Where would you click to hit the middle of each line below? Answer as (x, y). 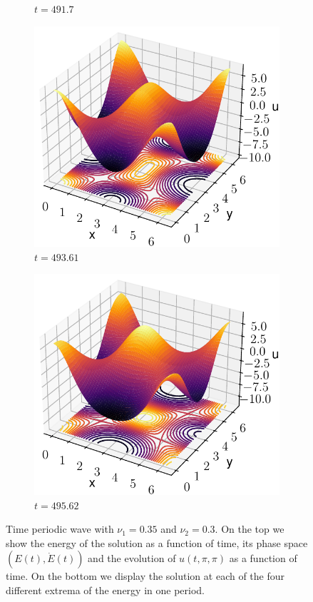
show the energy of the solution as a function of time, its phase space (157, 542)
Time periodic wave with (60, 529)
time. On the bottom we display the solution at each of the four (145, 576)
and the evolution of (132, 558)
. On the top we (250, 529)
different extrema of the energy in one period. (105, 590)
